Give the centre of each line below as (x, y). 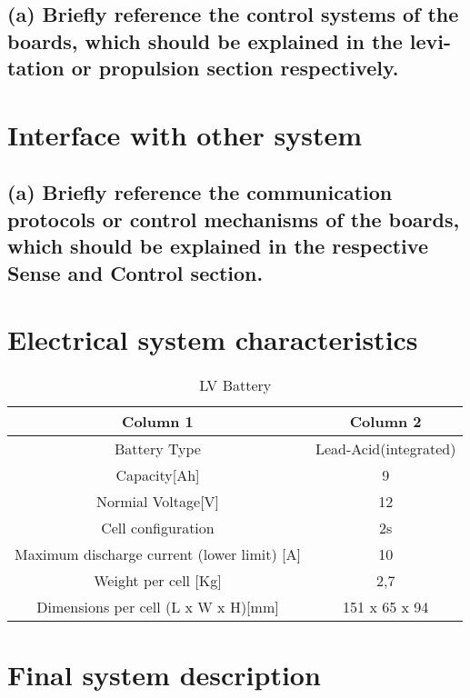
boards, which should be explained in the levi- (230, 40)
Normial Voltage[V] (158, 502)
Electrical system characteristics (213, 339)
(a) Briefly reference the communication (200, 192)
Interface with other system (185, 134)
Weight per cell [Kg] (158, 581)
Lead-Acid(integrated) (385, 449)
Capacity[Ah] (158, 475)
